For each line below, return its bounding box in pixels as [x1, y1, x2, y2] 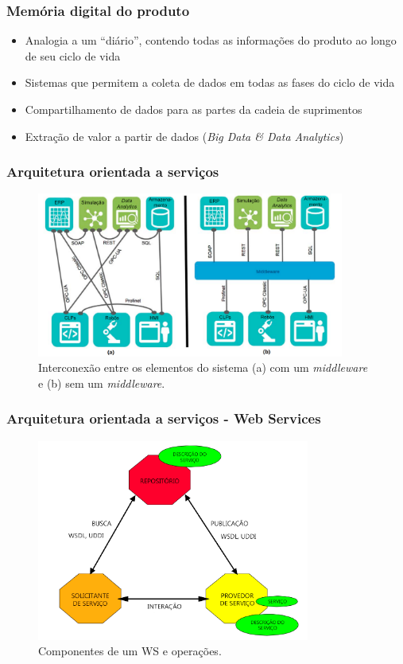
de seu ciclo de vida [25, 47, 121, 64]
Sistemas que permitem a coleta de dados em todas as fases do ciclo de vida [25, 74, 395, 91]
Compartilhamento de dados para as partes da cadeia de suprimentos [25, 101, 362, 117]
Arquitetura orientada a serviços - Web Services [6, 408, 321, 428]
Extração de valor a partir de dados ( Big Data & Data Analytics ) [25, 127, 344, 144]
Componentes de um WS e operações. [38, 643, 222, 659]
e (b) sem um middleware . [38, 374, 165, 391]
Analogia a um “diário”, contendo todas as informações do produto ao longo [25, 32, 397, 49]
